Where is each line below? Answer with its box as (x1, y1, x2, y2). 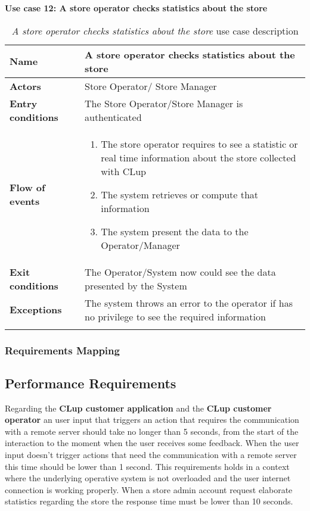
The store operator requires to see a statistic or (101, 136, 298, 151)
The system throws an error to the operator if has (85, 295, 293, 310)
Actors (10, 79, 41, 93)
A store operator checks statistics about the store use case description (11, 23, 299, 38)
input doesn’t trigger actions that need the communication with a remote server (5, 448, 297, 461)
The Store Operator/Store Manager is (85, 96, 243, 110)
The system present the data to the (101, 224, 249, 238)
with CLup (101, 164, 146, 178)
